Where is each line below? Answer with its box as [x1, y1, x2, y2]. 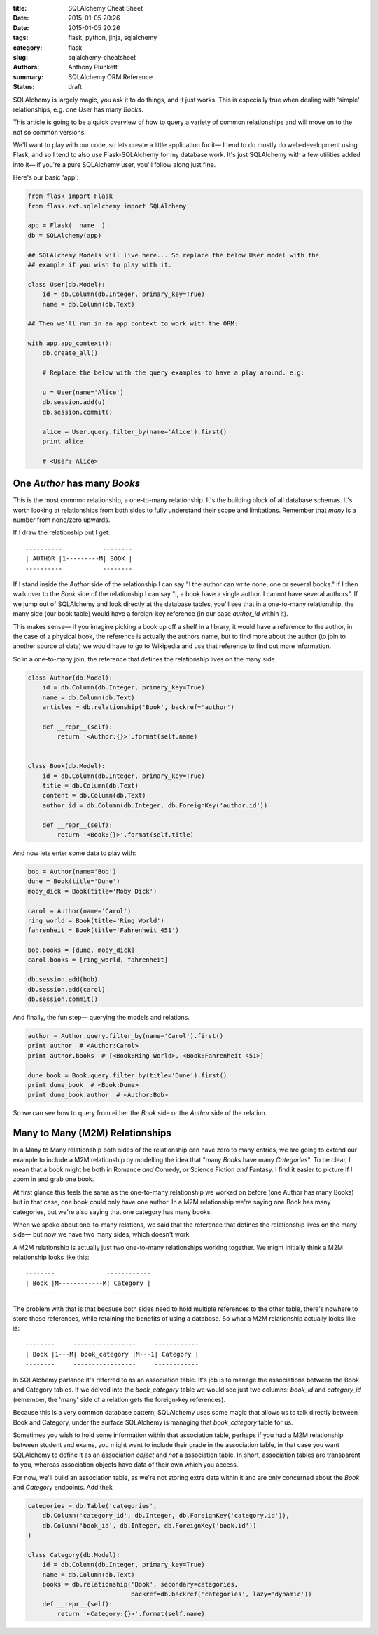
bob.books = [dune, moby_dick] [27, 946, 136, 954]
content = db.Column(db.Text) [42, 791, 146, 800]
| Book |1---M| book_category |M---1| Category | [25, 1350, 199, 1359]
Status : [13, 83, 35, 91]
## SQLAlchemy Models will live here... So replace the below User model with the [27, 251, 320, 259]
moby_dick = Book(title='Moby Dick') [27, 887, 157, 895]
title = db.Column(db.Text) [42, 782, 139, 790]
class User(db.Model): [27, 281, 106, 288]
